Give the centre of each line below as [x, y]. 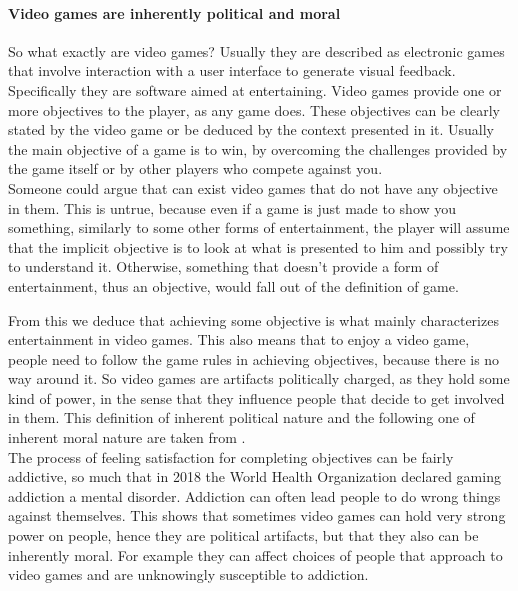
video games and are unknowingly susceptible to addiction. [188, 574]
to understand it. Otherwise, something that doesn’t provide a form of [223, 266]
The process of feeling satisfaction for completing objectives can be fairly [231, 456]
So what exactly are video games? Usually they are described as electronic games [256, 50]
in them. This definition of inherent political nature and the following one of [241, 417]
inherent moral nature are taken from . [127, 437]
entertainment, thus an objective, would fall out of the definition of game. [233, 285]
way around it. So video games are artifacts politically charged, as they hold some [259, 378]
